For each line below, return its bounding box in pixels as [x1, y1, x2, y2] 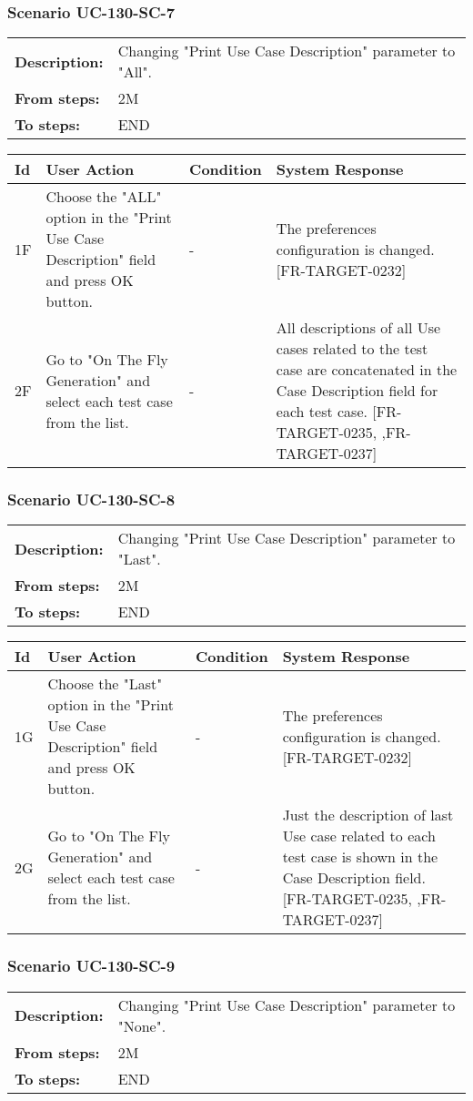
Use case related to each [282, 825, 436, 847]
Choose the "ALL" [45, 186, 162, 208]
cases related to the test [276, 338, 428, 360]
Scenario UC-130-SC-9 [7, 954, 176, 977]
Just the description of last [282, 804, 454, 826]
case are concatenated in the [276, 359, 458, 381]
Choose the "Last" [47, 673, 163, 695]
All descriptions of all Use [276, 317, 441, 339]
